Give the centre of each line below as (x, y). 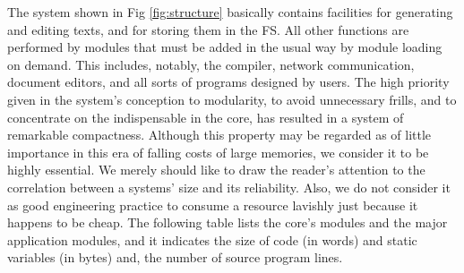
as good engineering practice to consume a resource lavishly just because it (213, 205)
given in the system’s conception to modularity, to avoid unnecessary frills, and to (232, 99)
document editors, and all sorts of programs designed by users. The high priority (228, 82)
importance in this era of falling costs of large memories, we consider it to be (218, 152)
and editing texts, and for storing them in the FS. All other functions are (208, 29)
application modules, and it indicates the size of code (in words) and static (212, 239)
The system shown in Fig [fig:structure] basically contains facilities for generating (230, 12)
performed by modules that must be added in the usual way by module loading (225, 47)
